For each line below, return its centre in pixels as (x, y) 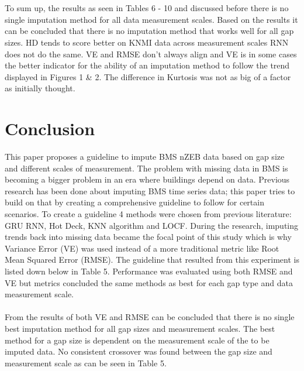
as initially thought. (40, 88)
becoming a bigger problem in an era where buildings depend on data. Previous (147, 179)
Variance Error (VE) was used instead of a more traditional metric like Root (142, 248)
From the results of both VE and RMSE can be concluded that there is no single (150, 317)
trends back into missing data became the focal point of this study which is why (148, 237)
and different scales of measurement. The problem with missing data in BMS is (146, 168)
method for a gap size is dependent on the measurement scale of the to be (137, 340)
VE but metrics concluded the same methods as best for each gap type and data (149, 282)
